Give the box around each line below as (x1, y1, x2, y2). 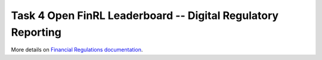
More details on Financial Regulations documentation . (11, 46, 143, 53)
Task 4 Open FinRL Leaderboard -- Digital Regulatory (11, 9, 279, 22)
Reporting (11, 26, 62, 39)
